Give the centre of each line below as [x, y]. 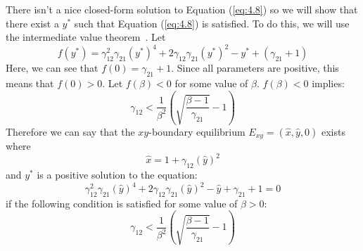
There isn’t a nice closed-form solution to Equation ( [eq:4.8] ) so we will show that [182, 9]
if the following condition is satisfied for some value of [122, 203]
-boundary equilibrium [197, 131]
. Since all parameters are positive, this [255, 68]
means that [30, 83]
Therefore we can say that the [70, 131]
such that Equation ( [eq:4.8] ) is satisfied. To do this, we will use [212, 23]
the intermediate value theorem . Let [86, 37]
